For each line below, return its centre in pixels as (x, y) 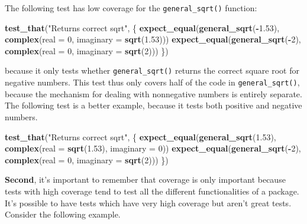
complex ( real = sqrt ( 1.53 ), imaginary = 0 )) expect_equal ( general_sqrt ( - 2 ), (153, 148)
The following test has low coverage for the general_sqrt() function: (131, 8)
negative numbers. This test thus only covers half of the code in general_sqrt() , (152, 82)
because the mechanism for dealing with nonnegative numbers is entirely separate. (153, 93)
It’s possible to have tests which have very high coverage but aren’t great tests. (148, 202)
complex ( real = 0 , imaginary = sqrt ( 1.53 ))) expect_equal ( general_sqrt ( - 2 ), (153, 39)
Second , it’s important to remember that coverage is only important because (145, 179)
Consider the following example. (63, 214)
